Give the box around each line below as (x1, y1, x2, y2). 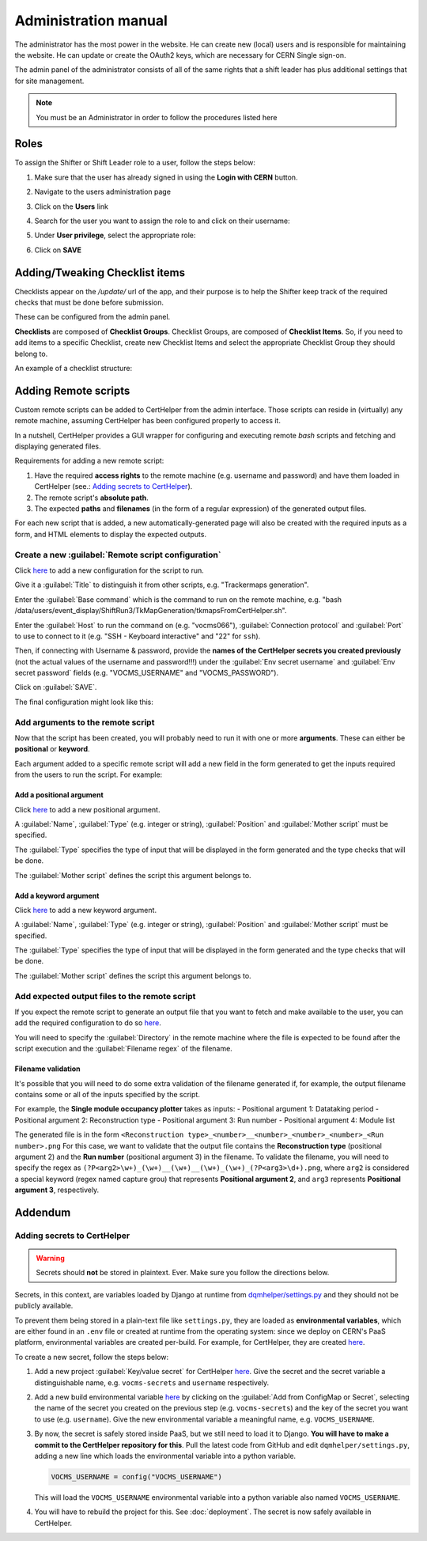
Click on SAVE (34, 245, 82, 255)
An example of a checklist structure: (14, 364, 133, 373)
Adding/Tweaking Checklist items (14, 266, 186, 279)
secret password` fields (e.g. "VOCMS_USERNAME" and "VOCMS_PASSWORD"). (14, 668, 279, 678)
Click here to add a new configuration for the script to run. (14, 566, 205, 575)
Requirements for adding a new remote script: (14, 456, 164, 466)
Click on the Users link (34, 202, 108, 211)
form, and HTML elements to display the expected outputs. (14, 529, 207, 539)
